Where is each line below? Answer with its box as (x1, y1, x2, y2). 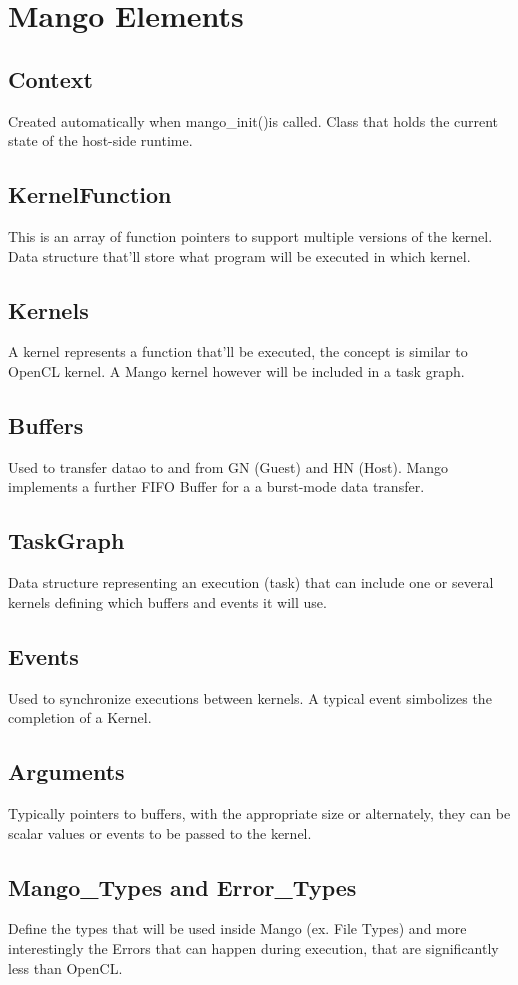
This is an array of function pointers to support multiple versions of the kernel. (8, 225, 493, 246)
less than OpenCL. (8, 957, 123, 978)
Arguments (8, 756, 125, 787)
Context (8, 63, 93, 94)
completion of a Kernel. (8, 707, 152, 728)
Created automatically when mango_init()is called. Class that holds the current (8, 110, 499, 131)
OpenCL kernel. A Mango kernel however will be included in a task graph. (8, 360, 465, 381)
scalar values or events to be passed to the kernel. (8, 822, 312, 843)
